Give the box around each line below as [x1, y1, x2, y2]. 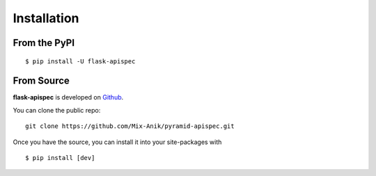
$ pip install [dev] [25, 154, 95, 162]
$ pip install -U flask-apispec [25, 57, 136, 65]
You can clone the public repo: [13, 106, 101, 114]
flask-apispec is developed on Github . [13, 93, 124, 102]
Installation [13, 10, 79, 26]
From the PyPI [13, 37, 75, 49]
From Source [13, 75, 70, 87]
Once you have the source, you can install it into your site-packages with [13, 138, 222, 146]
